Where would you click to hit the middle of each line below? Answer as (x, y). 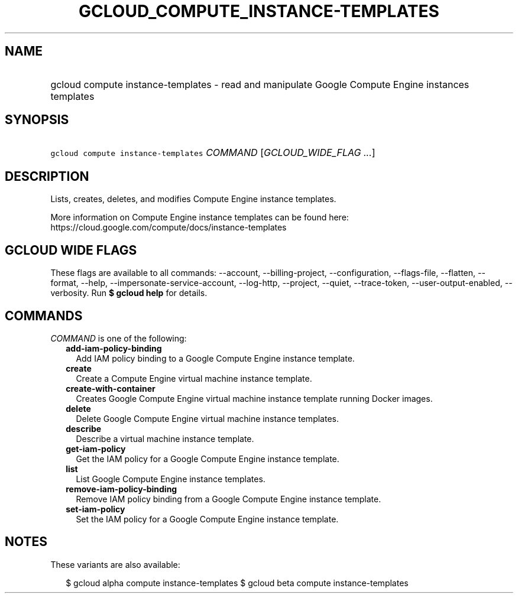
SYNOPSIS (37, 120)
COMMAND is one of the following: (119, 338)
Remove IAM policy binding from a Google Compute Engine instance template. (229, 499)
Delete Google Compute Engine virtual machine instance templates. (207, 418)
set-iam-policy (95, 509)
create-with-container (111, 388)
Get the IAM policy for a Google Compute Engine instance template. (208, 459)
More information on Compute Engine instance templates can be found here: (200, 217)
